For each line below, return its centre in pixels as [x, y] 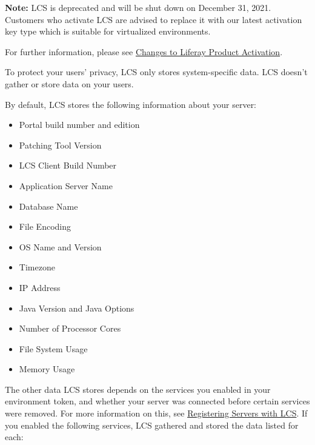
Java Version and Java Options [77, 308]
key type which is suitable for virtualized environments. [108, 31]
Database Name [48, 206]
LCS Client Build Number [68, 165]
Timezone [37, 267]
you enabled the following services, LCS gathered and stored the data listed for [152, 425]
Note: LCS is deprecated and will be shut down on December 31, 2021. [138, 7]
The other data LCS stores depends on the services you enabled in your [138, 389]
